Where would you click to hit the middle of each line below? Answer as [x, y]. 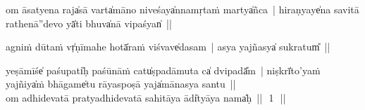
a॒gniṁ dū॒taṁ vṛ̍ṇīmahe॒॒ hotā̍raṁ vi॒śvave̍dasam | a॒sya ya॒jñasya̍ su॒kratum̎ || [168, 47]
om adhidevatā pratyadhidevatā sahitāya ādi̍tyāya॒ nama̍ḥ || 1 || [146, 97]
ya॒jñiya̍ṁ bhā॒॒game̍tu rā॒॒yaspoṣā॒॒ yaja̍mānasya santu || [121, 84]
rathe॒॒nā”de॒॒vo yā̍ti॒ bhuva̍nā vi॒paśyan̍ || [89, 23]
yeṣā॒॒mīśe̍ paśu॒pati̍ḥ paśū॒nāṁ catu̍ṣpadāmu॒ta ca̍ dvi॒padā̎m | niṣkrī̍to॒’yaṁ [163, 70]
